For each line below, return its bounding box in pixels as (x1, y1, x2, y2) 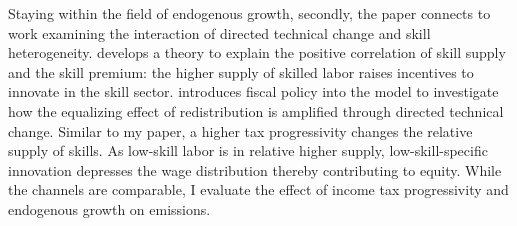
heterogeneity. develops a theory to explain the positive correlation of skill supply (8, 42, 506, 63)
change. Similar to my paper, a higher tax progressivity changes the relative (8, 120, 473, 141)
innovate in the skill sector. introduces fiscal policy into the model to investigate (8, 81, 499, 102)
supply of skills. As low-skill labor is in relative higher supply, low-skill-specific (8, 140, 488, 161)
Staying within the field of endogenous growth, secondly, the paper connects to (8, 3, 491, 23)
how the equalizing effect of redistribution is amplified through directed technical (8, 100, 504, 121)
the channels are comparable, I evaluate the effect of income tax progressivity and (8, 179, 509, 200)
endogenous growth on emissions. (8, 198, 211, 219)
